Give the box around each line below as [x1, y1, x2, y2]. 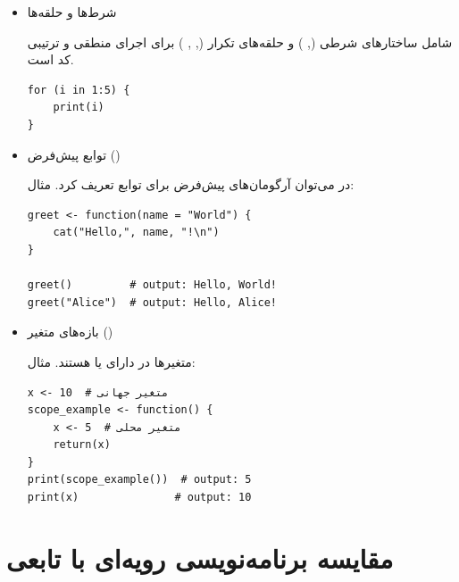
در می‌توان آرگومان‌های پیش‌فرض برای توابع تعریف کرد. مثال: [27, 175, 355, 194]
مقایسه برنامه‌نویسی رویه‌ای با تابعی [6, 539, 394, 576]
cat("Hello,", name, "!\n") [53, 226, 220, 239]
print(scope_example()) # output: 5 [27, 473, 252, 486]
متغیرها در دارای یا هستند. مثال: [27, 352, 196, 370]
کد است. [27, 50, 74, 69]
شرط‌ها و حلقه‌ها [27, 3, 117, 21]
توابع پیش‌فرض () [27, 145, 121, 163]
